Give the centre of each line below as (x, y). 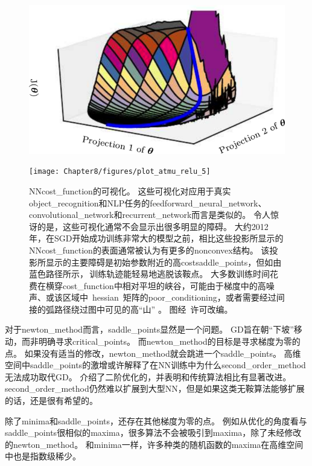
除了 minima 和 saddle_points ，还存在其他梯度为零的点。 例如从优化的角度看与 (156, 420)
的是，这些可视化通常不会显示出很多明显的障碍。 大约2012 (153, 226)
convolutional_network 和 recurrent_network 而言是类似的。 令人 (150, 215)
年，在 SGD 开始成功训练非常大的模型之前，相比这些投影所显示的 (156, 238)
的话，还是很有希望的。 (51, 401)
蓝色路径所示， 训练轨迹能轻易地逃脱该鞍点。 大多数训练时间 (149, 274)
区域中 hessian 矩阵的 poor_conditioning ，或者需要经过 (169, 297)
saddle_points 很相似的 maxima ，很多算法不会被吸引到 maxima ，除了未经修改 (153, 432)
